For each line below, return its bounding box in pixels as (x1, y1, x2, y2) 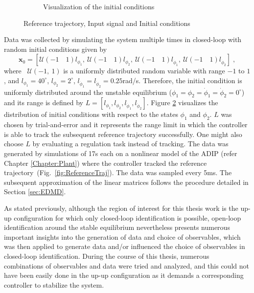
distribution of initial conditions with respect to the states (4, 109, 178, 119)
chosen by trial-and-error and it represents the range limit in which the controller (4, 119, 248, 130)
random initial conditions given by (4, 44, 107, 54)
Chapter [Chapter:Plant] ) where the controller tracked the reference (4, 158, 207, 168)
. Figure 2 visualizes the (146, 97, 218, 108)
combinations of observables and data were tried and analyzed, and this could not (4, 260, 249, 270)
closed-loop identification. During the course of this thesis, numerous (4, 250, 209, 261)
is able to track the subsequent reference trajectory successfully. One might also (4, 129, 242, 139)
